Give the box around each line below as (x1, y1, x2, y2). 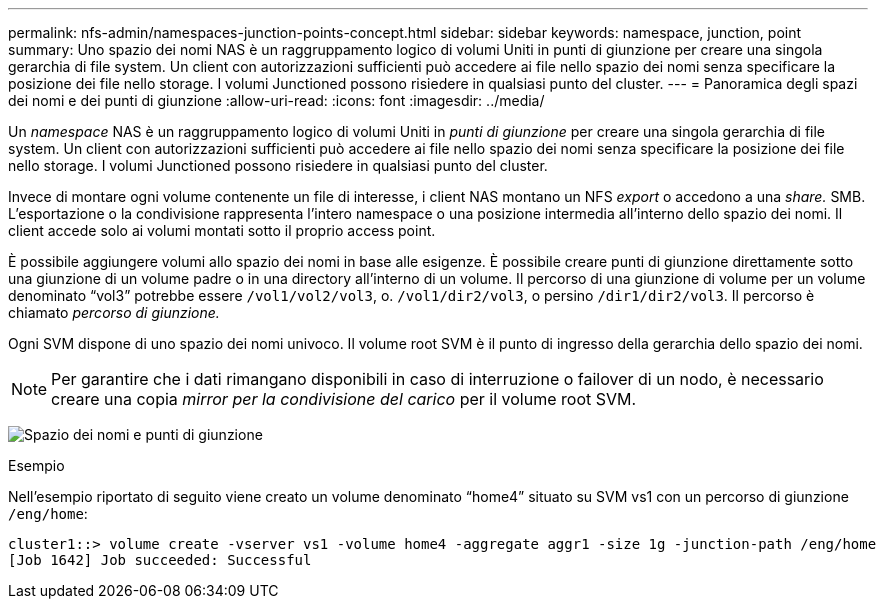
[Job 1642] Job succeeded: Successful (8, 552, 312, 568)
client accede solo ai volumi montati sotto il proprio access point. (8, 222, 436, 239)
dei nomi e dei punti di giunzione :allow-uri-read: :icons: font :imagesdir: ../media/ (8, 92, 545, 109)
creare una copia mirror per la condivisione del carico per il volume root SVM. (51, 389, 637, 409)
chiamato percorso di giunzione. (8, 304, 220, 321)
